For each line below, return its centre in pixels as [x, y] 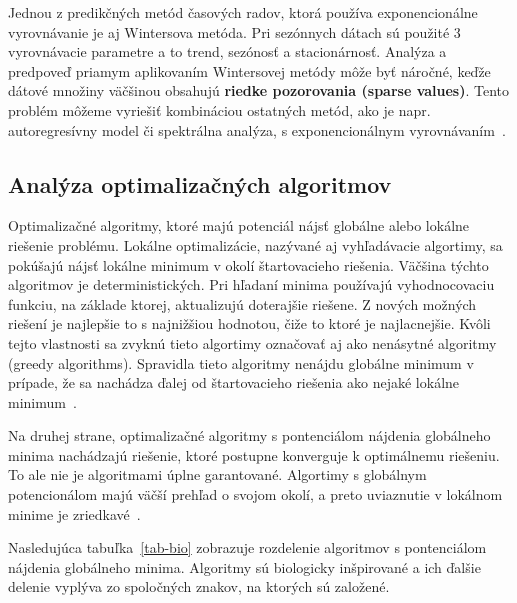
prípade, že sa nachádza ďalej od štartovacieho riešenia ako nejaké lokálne [234, 382]
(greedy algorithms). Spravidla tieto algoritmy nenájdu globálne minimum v [241, 362]
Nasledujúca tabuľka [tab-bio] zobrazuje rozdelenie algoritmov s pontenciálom [247, 547]
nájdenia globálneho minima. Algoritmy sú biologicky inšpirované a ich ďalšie [244, 566]
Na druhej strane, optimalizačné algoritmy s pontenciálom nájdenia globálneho [249, 435]
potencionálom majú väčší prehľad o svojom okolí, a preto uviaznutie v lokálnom [255, 494]
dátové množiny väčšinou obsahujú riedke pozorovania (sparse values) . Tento [259, 90]
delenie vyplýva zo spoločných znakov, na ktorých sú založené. [199, 586]
